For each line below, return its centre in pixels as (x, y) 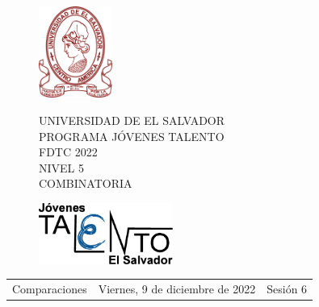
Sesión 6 (287, 288)
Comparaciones (50, 288)
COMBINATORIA (86, 183)
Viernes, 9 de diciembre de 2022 (177, 288)
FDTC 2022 (68, 152)
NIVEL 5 (61, 167)
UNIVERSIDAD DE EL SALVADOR (132, 120)
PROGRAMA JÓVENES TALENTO (132, 136)
